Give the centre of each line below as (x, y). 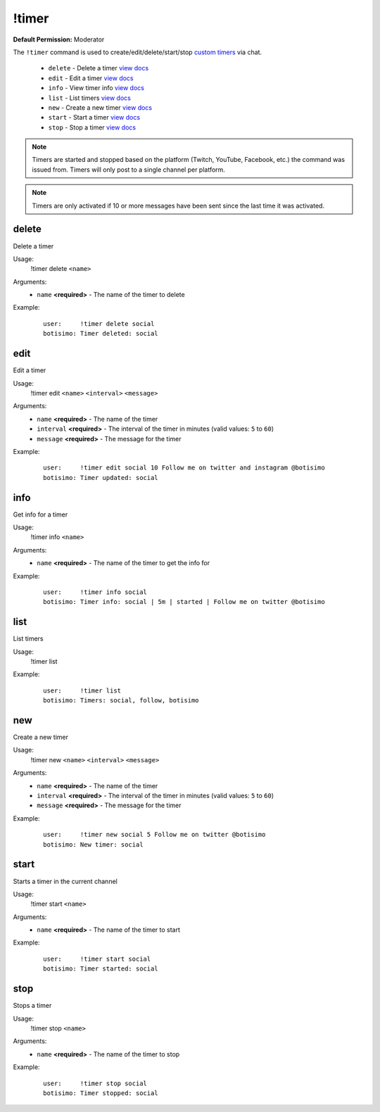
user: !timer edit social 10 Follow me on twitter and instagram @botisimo (184, 468)
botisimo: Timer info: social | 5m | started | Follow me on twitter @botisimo (184, 602)
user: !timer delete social (99, 323)
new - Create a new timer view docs (100, 107)
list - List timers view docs (90, 98)
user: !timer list (82, 690)
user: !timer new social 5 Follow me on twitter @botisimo (154, 835)
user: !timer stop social (95, 1083)
